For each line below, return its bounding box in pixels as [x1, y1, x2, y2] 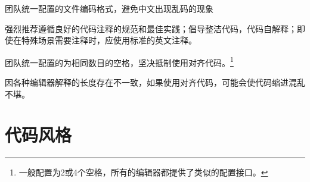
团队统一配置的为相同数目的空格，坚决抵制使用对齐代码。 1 [5, 54, 234, 68]
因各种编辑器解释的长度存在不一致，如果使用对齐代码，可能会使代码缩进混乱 [5, 76, 305, 89]
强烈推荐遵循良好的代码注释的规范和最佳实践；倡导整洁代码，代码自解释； [5, 22, 297, 34]
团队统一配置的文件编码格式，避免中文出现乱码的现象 [5, 2, 213, 14]
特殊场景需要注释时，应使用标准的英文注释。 [21, 34, 197, 46]
